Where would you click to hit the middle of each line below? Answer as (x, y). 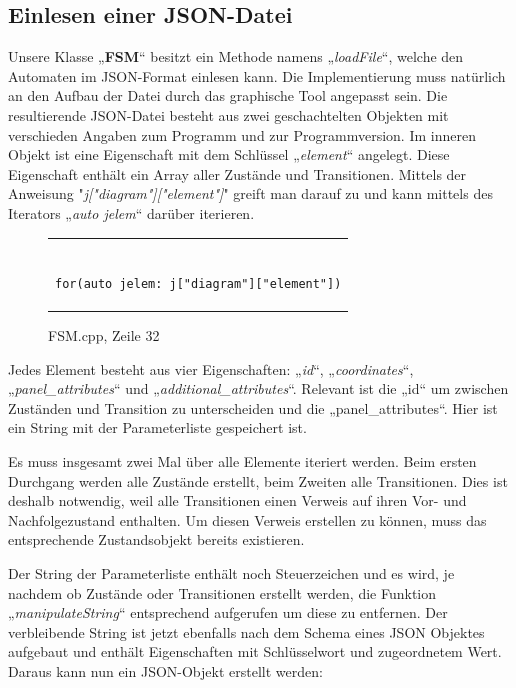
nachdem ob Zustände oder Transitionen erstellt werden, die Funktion (222, 592)
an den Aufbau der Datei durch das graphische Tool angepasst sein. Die (228, 95)
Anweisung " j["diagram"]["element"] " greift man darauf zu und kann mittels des (250, 193)
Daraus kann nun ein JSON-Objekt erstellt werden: (165, 670)
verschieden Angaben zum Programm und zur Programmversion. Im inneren (242, 134)
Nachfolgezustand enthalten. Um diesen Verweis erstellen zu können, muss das (247, 519)
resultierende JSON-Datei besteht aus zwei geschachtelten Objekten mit (228, 114)
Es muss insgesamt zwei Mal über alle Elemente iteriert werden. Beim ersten (242, 460)
